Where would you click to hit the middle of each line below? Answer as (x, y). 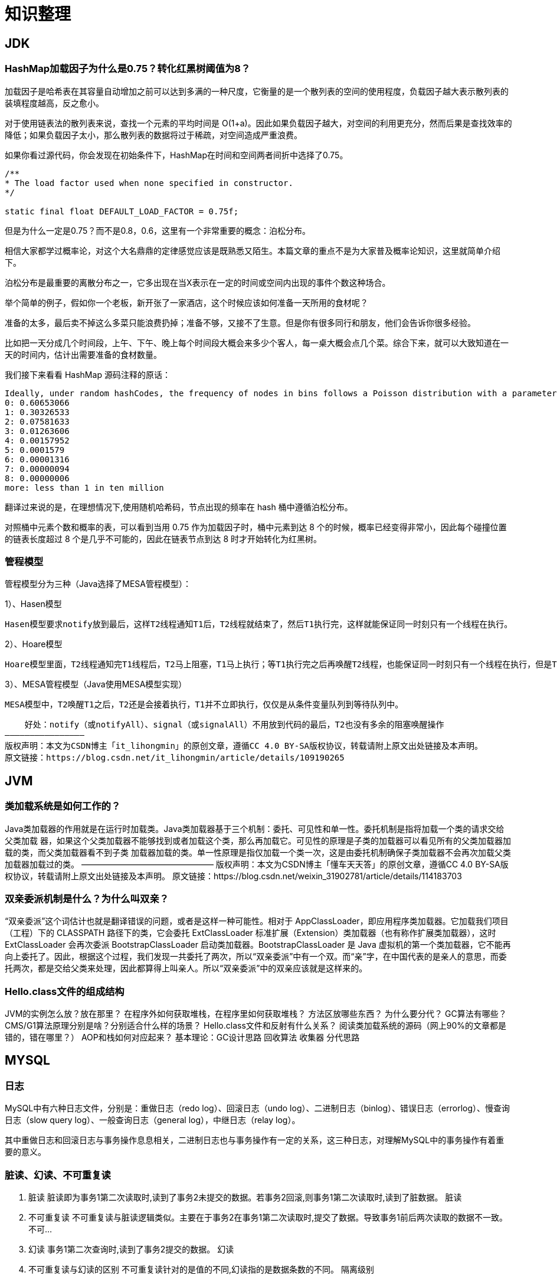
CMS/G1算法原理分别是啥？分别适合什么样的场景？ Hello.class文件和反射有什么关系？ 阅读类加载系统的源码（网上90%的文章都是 (255, 1026)
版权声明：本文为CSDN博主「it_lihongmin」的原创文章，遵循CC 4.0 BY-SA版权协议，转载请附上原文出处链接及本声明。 (244, 746)
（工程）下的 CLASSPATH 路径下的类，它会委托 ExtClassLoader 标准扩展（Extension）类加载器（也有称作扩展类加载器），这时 (250, 933)
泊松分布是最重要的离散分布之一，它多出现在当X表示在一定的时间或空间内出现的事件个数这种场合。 (198, 282)
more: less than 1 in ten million (84, 487)
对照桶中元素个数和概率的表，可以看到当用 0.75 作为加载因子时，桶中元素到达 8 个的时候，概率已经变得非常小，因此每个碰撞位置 (256, 527)
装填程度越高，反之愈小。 (54, 103)
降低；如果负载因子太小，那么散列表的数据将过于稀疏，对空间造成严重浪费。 (153, 135)
